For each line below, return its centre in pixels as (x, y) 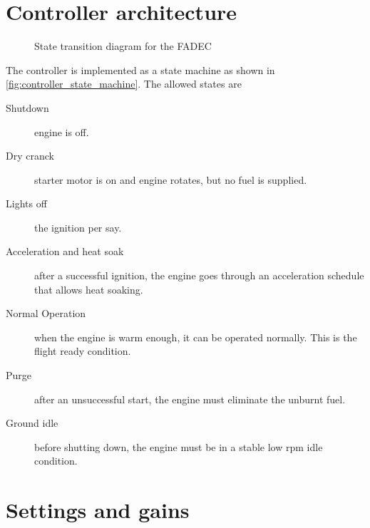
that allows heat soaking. (89, 289)
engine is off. (62, 131)
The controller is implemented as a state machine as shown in (140, 69)
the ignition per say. (78, 227)
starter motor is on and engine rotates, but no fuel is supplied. (171, 179)
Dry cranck (30, 156)
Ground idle (32, 423)
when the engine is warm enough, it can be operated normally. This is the (196, 337)
